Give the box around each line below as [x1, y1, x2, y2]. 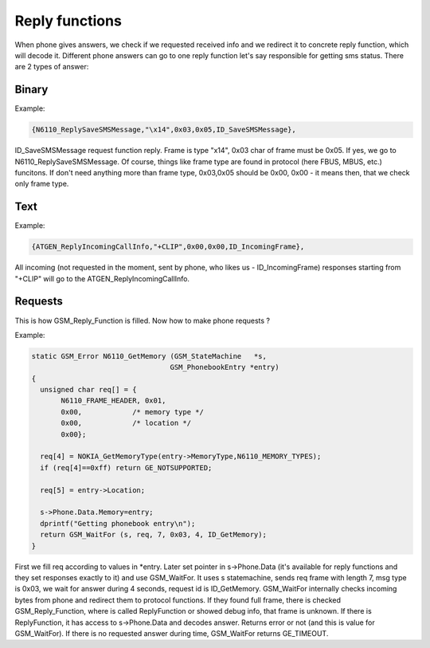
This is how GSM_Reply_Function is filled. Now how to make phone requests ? [14, 316, 271, 325]
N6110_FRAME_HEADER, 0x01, [61, 396, 166, 406]
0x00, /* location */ [61, 418, 191, 428]
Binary [14, 83, 49, 96]
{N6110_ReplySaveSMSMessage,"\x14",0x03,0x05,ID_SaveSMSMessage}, [31, 125, 296, 135]
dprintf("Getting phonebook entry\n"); [40, 519, 196, 528]
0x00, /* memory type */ [61, 407, 205, 416]
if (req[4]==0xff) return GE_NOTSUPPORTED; [40, 463, 213, 472]
